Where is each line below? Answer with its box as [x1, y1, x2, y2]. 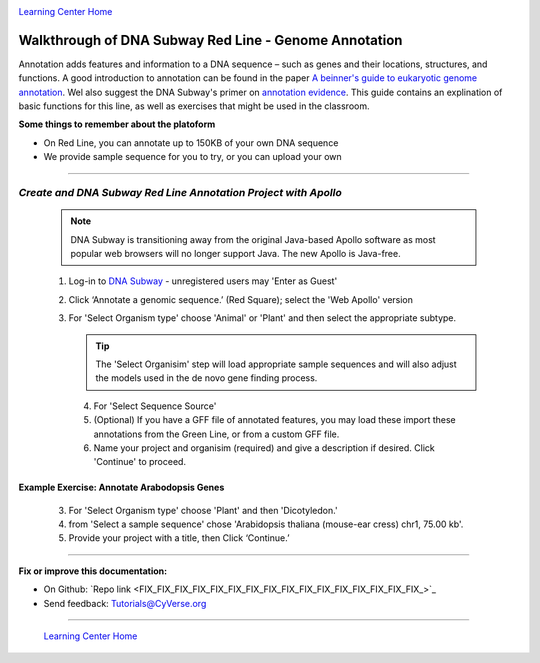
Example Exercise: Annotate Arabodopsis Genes [18, 481, 225, 494]
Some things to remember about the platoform [18, 118, 216, 130]
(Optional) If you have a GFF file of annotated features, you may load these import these [93, 414, 457, 426]
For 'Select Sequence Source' [93, 400, 217, 412]
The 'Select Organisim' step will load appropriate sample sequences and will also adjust [95, 358, 457, 370]
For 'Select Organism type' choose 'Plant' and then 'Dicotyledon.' [68, 504, 339, 516]
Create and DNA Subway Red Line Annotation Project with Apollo [18, 186, 342, 200]
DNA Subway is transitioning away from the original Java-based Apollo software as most [70, 233, 436, 245]
